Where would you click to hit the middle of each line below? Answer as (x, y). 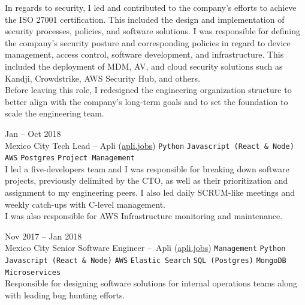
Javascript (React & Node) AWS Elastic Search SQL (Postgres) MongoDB (146, 261)
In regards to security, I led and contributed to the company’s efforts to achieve (151, 7)
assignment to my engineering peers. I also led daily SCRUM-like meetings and (150, 192)
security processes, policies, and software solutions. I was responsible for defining (152, 31)
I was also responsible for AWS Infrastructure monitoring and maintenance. (144, 216)
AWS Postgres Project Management (70, 158)
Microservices (33, 272)
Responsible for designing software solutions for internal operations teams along (151, 283)
